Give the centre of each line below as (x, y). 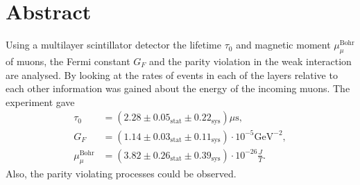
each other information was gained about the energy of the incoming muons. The (178, 88)
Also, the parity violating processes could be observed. (121, 173)
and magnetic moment (283, 45)
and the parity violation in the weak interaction (250, 61)
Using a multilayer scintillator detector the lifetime (113, 45)
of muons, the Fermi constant (68, 61)
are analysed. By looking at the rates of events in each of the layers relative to (172, 74)
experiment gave (40, 102)
